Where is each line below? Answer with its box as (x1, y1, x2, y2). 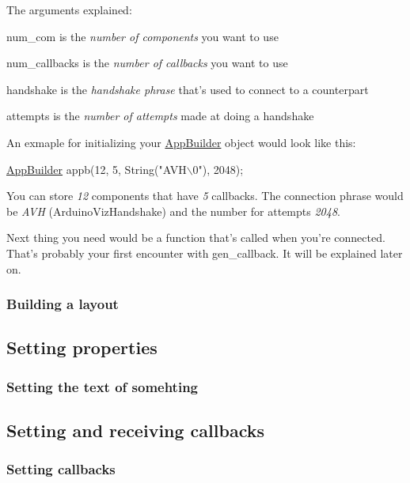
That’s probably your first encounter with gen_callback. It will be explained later (6, 244, 403, 261)
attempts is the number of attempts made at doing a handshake (6, 108, 314, 124)
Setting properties (6, 335, 158, 360)
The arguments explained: (6, 2, 132, 17)
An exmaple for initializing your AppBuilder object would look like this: (6, 134, 356, 150)
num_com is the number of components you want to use (6, 28, 279, 44)
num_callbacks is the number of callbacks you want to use (6, 55, 288, 71)
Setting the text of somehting (6, 376, 199, 396)
